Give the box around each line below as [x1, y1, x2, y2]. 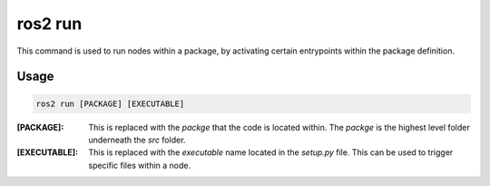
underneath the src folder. [88, 134, 186, 145]
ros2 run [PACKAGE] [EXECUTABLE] [35, 98, 185, 109]
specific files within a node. [88, 160, 191, 171]
